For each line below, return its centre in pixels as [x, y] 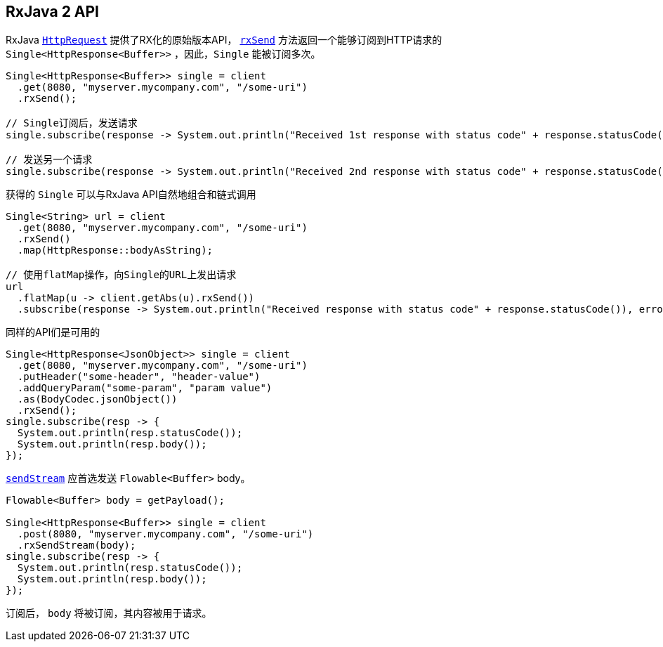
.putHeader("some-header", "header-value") [139, 377]
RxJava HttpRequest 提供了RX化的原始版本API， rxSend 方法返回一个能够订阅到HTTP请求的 [224, 40]
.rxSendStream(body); [77, 545]
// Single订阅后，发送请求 [72, 123]
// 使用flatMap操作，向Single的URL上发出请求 [121, 275]
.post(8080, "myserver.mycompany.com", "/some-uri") [165, 534]
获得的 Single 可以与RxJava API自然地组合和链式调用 [131, 195]
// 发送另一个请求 [49, 160]
